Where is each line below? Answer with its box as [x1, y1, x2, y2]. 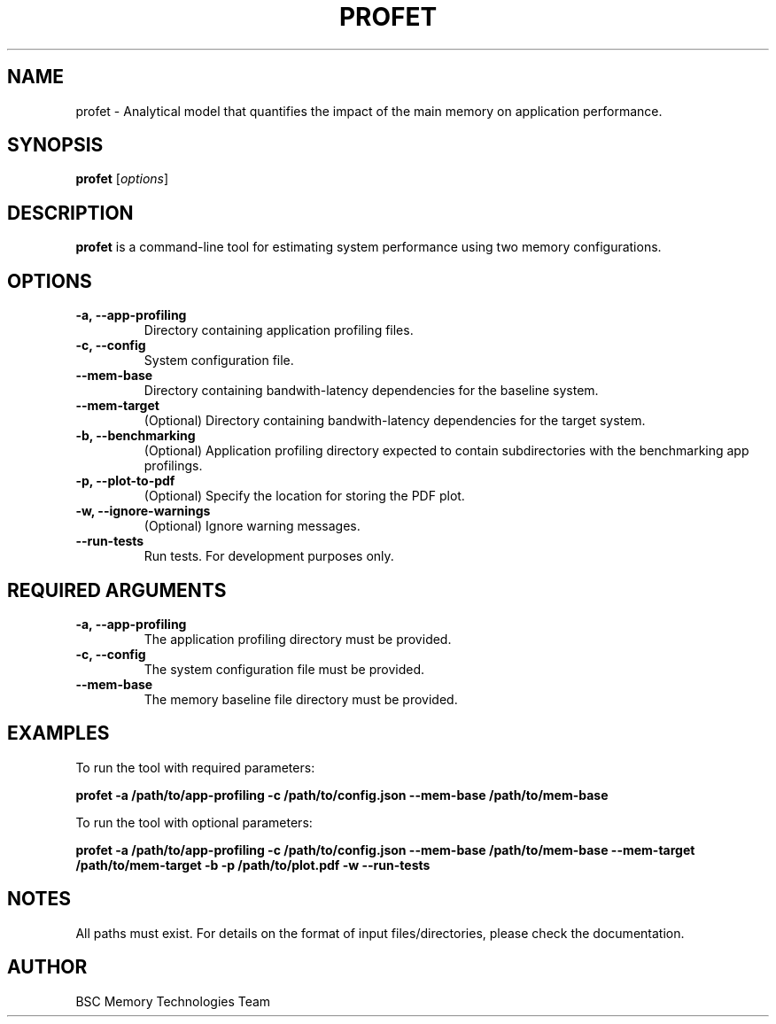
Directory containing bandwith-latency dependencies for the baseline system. [144, 383, 599, 399]
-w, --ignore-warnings [75, 503, 211, 519]
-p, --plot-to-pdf [75, 473, 175, 489]
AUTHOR [7, 956, 88, 979]
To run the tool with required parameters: [75, 759, 315, 775]
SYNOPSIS [7, 134, 104, 157]
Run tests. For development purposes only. [144, 548, 394, 564]
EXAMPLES [7, 722, 110, 745]
